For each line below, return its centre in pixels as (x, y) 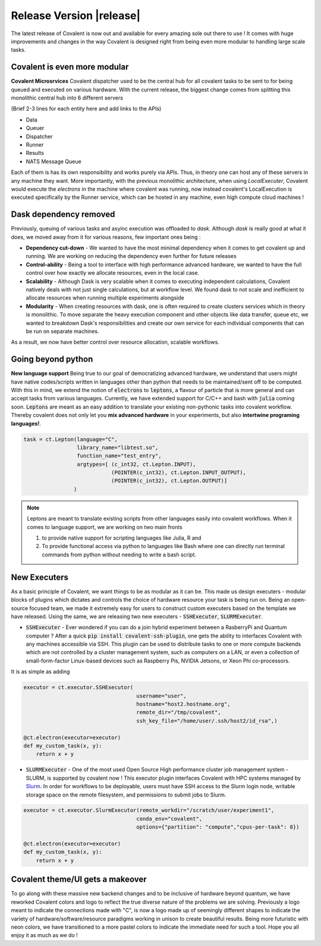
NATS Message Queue (53, 161)
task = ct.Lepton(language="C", (71, 439)
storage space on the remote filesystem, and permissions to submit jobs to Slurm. (126, 795)
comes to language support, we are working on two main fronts (105, 527)
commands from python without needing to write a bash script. (119, 555)
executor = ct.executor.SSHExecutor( (78, 687)
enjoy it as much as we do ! (45, 935)
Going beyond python (52, 360)
